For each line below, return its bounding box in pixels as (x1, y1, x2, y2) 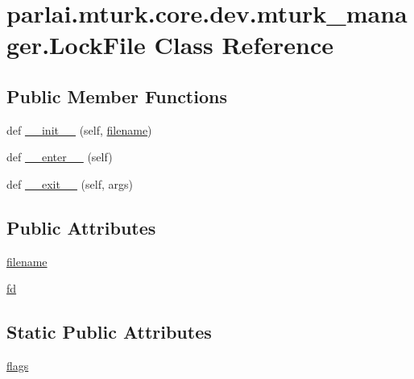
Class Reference (154, 28, 333, 61)
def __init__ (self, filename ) (6, 121, 152, 138)
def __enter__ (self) (6, 148, 113, 165)
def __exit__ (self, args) (6, 175, 133, 192)
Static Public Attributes (6, 319, 212, 344)
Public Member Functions (6, 83, 227, 108)
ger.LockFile (6, 28, 146, 61)
